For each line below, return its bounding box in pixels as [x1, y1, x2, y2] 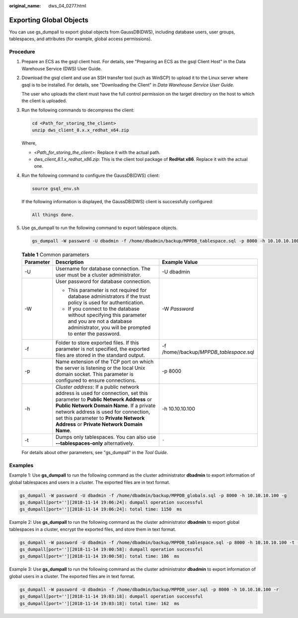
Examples [9, 462, 34, 469]
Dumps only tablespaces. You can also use [55, 433, 156, 440]
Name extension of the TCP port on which [55, 358, 154, 365]
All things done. [32, 212, 74, 218]
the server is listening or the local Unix [55, 364, 146, 371]
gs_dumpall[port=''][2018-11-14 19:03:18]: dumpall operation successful [19, 594, 203, 600]
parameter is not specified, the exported [55, 345, 150, 352]
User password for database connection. [55, 278, 151, 285]
